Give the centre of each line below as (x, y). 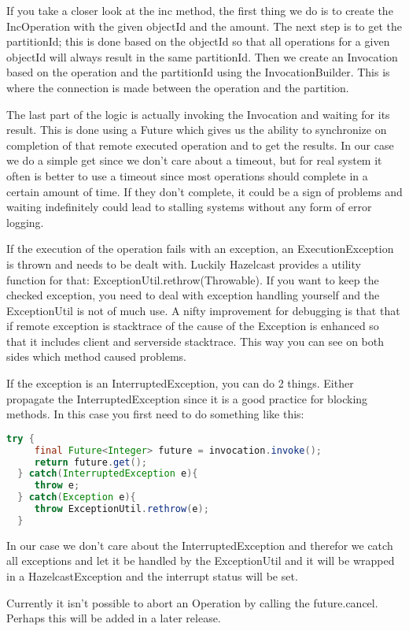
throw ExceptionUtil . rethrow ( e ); (122, 509)
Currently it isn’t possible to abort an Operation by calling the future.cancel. (192, 602)
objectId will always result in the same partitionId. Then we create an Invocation (202, 56)
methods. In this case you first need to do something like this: (155, 414)
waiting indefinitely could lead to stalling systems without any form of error (189, 207)
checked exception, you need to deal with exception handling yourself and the (193, 295)
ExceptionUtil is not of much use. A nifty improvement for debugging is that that (203, 310)
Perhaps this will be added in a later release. (114, 618)
